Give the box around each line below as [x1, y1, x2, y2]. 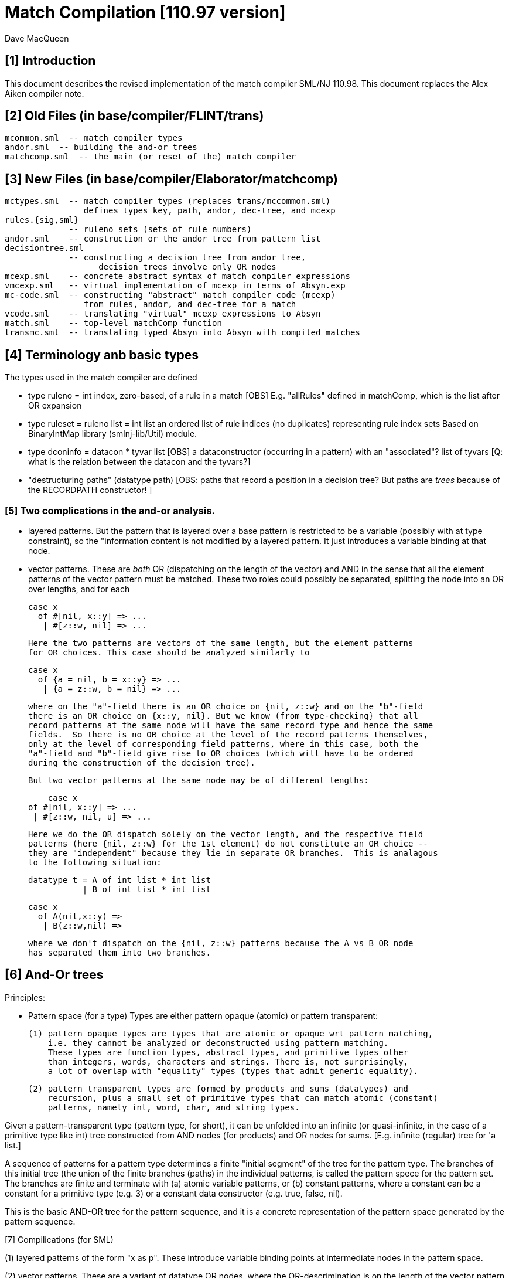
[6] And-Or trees [5, 967, 104, 983]
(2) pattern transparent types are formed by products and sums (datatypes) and [28, 1083, 409, 1093]
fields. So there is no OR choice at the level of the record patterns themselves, [28, 729, 428, 739]
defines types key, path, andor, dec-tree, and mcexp [83, 206, 336, 216]
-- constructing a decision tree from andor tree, [69, 253, 306, 263]
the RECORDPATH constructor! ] [28, 485, 152, 495]
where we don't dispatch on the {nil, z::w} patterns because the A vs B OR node [28, 938, 414, 948]
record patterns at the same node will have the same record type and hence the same [28, 720, 433, 730]
